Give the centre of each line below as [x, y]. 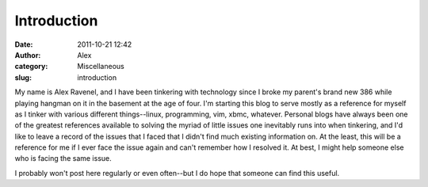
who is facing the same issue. [63, 158]
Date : [24, 44]
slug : [23, 77]
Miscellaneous [101, 67]
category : [31, 67]
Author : [28, 55]
